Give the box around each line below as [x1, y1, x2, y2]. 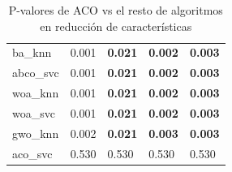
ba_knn [12, 44, 52, 61]
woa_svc [12, 104, 55, 121]
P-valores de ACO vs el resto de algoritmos [8, 2, 223, 18]
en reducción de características [40, 17, 192, 34]
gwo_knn [12, 124, 59, 141]
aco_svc [12, 144, 53, 161]
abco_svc [12, 64, 59, 81]
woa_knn [12, 84, 59, 101]
